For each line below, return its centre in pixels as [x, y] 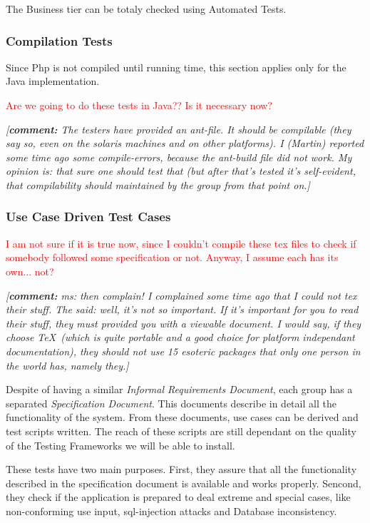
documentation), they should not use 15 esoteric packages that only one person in [183, 351]
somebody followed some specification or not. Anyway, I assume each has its [172, 257]
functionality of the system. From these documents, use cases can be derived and [182, 417]
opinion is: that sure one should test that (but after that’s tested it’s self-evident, [181, 171]
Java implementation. [53, 81]
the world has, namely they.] [67, 365]
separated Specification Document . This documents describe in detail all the [171, 403]
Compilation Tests [59, 40]
